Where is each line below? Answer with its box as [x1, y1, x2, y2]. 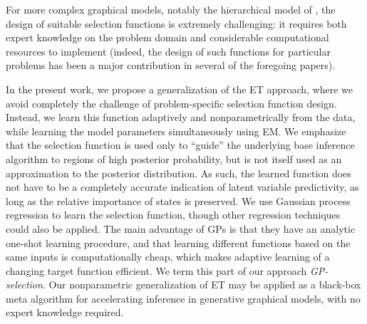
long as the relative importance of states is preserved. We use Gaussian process [6, 193, 351, 208]
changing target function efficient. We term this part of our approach [6, 263, 307, 278]
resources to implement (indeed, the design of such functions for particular [6, 43, 331, 58]
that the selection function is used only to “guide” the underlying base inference [6, 137, 355, 152]
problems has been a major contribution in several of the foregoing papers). [6, 58, 336, 73]
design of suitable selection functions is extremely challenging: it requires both [6, 16, 347, 31]
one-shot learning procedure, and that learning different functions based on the [6, 235, 351, 250]
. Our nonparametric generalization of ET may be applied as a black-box [42, 277, 361, 292]
